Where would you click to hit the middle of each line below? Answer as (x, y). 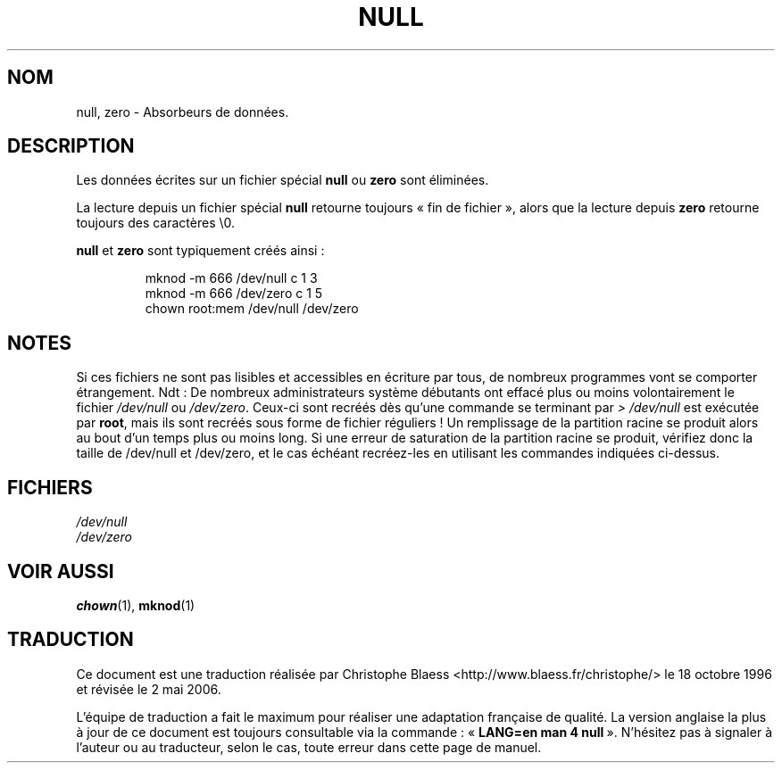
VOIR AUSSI (61, 571)
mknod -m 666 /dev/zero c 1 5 (234, 294)
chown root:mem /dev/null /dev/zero (252, 309)
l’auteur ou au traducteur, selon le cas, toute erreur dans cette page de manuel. (309, 747)
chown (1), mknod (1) (136, 605)
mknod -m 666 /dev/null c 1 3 (231, 278)
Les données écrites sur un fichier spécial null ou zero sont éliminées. (283, 180)
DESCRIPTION (71, 146)
